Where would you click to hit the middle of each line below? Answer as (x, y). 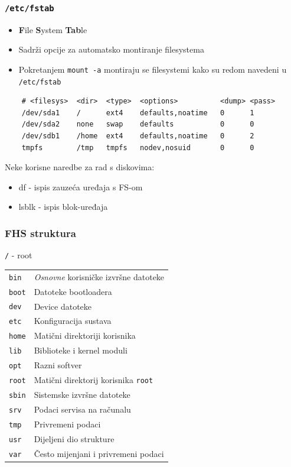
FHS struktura (40, 233)
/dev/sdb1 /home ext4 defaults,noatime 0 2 (138, 136)
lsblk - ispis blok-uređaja (63, 207)
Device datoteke (63, 306)
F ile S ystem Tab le (53, 29)
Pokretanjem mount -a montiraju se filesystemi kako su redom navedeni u (153, 69)
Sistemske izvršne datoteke (82, 394)
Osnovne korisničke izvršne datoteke (99, 276)
